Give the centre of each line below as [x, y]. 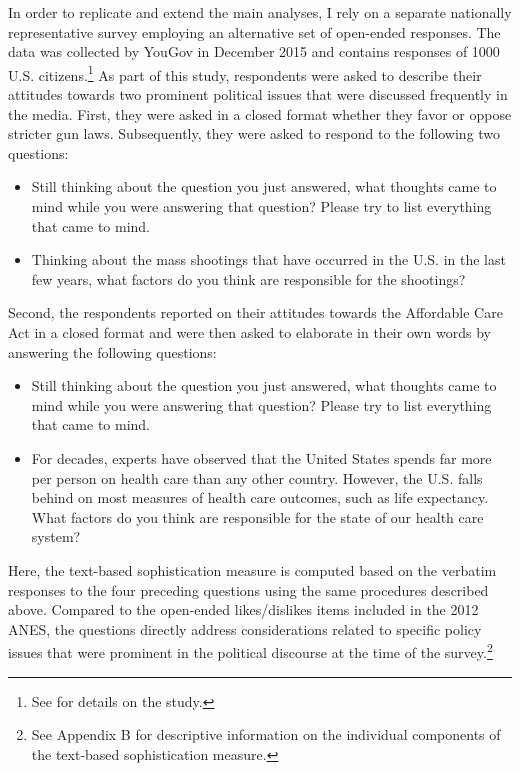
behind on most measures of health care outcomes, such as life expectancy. [260, 497]
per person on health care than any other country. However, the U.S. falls [257, 477]
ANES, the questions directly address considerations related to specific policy [245, 628]
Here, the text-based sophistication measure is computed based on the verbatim [252, 569]
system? [56, 536]
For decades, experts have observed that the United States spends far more [261, 457]
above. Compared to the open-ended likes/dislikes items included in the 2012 [243, 609]
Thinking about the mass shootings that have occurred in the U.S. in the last [268, 259]
